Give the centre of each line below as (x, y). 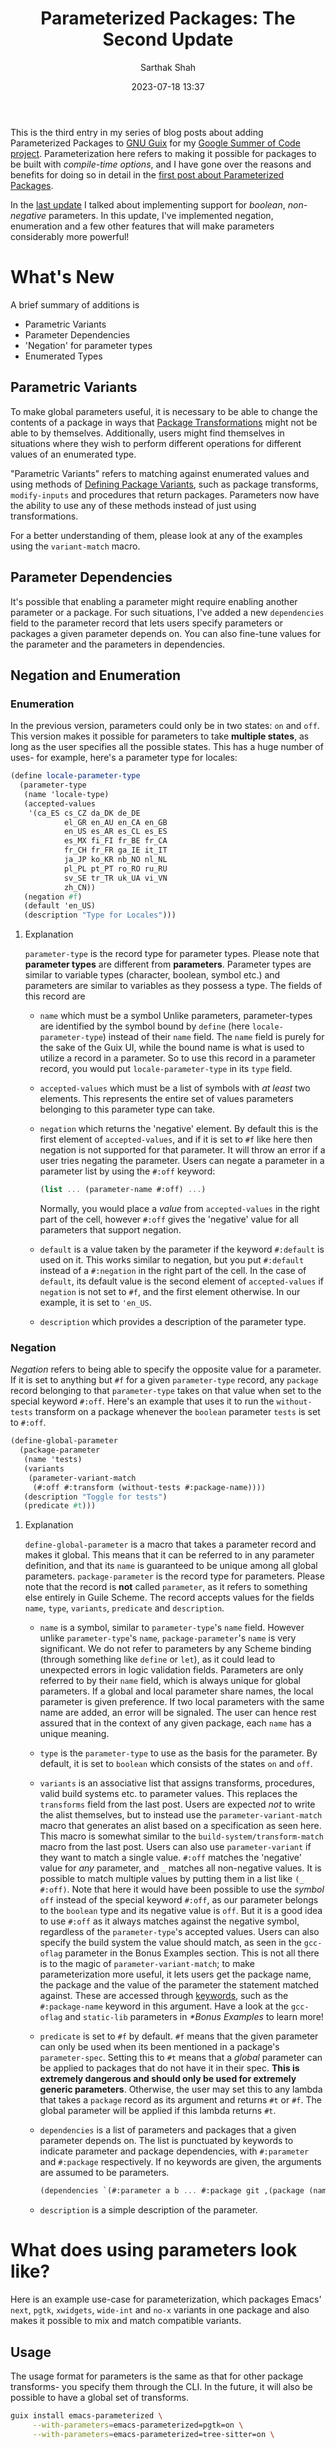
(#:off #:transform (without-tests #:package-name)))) (149, 1487)
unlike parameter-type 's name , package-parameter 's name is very (168, 1638)
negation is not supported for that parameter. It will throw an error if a (182, 1150)
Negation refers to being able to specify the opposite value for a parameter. (166, 1369)
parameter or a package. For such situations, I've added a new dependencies (167, 612)
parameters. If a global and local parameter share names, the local (176, 1691)
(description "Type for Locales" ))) (100, 915)
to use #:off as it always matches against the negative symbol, (169, 1921)
